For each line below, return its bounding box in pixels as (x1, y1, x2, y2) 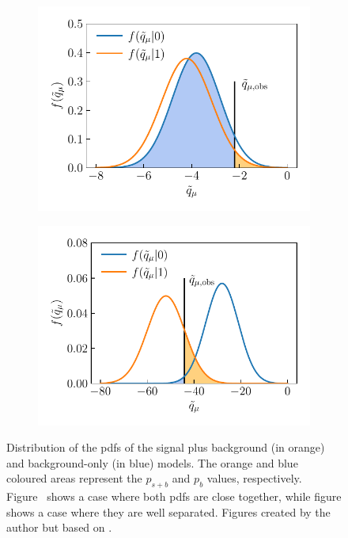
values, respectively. (206, 470, 302, 486)
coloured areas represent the (6, 470, 142, 486)
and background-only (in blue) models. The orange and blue (6, 454, 298, 471)
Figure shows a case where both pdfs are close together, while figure (6, 488, 342, 505)
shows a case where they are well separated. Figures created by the (6, 503, 331, 520)
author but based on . (6, 519, 112, 536)
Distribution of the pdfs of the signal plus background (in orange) (6, 439, 325, 456)
